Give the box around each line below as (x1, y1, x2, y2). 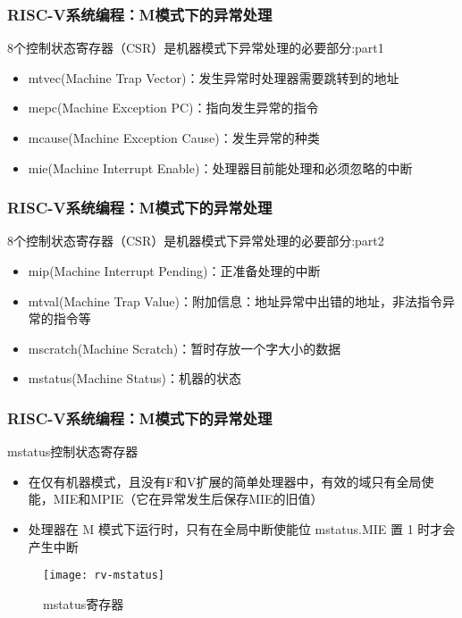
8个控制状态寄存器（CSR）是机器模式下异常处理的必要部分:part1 (7, 38, 384, 57)
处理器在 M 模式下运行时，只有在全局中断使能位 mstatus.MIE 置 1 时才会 (28, 519, 456, 538)
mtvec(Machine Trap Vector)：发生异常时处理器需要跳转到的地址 (28, 68, 399, 87)
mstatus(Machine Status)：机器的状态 (28, 369, 242, 388)
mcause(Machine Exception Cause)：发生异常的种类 (28, 129, 320, 146)
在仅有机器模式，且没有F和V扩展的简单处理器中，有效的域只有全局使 (28, 472, 434, 490)
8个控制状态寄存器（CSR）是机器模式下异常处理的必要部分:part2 (7, 231, 384, 250)
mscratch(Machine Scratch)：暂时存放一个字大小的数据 (28, 338, 341, 357)
